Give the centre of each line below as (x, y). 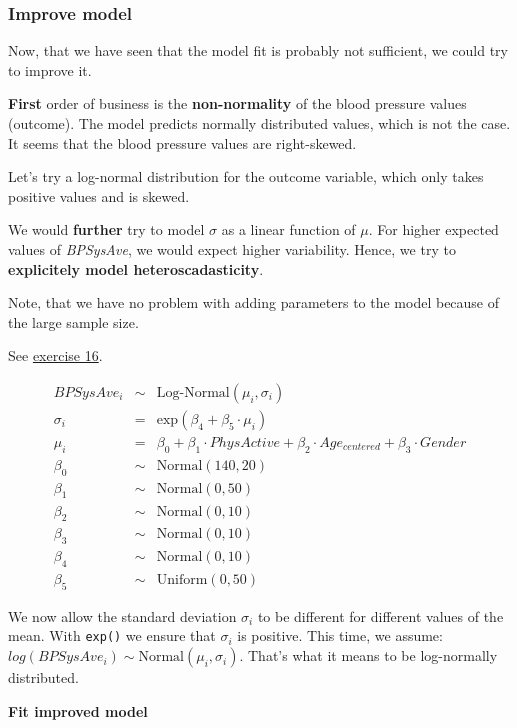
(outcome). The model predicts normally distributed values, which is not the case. (259, 123)
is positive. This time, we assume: (340, 635)
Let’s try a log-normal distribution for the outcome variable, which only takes (246, 176)
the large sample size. (73, 321)
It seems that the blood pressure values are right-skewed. (182, 142)
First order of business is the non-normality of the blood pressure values (237, 103)
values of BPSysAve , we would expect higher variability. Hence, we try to (232, 248)
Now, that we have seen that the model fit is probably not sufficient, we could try (258, 50)
